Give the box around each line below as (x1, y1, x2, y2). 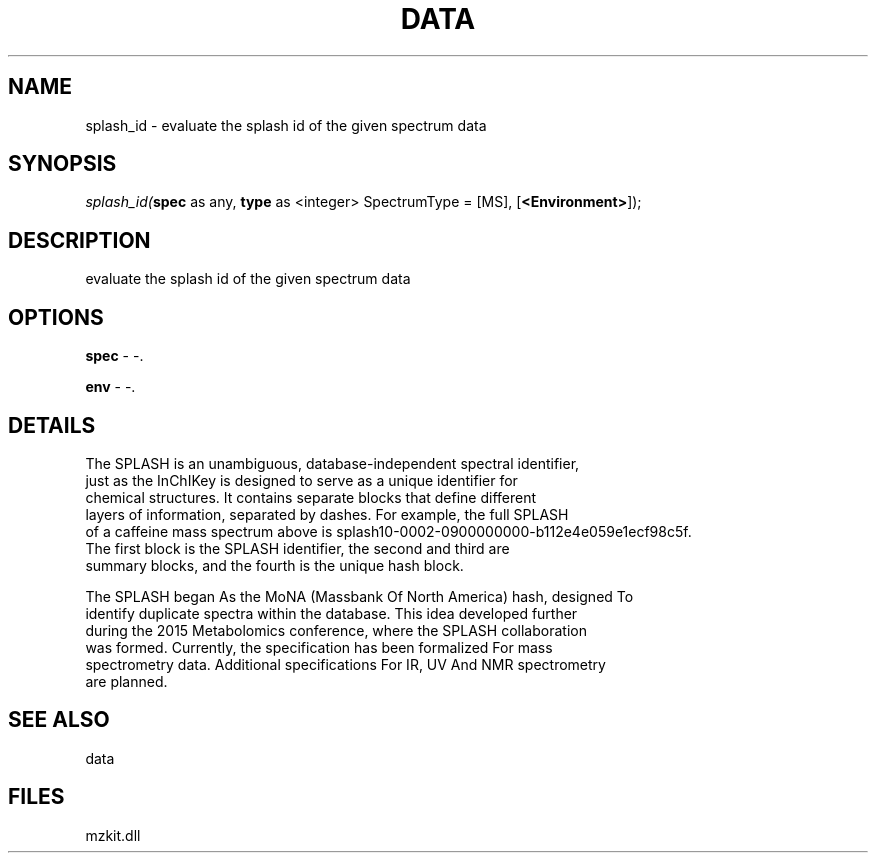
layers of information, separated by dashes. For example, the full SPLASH (85, 505, 569, 523)
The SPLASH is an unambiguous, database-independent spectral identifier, (85, 454, 580, 472)
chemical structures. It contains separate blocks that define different (85, 488, 537, 506)
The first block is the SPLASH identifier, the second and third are (85, 539, 510, 557)
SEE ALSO (8, 707, 110, 733)
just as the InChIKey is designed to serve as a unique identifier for (85, 471, 518, 489)
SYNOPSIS (8, 151, 117, 177)
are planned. (85, 672, 168, 690)
